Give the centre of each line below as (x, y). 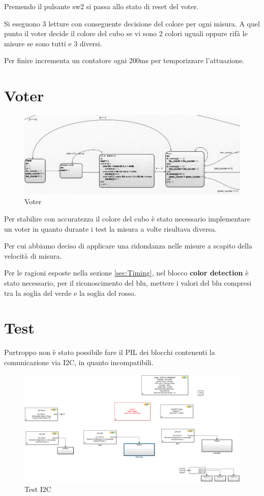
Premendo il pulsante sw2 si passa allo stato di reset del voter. (101, 6)
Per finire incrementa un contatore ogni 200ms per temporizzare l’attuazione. (124, 60)
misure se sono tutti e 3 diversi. (53, 43)
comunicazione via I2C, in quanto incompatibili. (79, 362)
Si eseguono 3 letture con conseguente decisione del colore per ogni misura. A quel (132, 23)
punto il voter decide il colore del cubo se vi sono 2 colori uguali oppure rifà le (126, 33)
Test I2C (38, 489)
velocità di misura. (33, 255)
